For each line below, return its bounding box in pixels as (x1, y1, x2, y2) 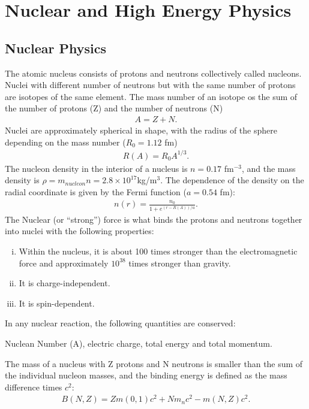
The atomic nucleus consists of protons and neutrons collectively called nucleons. (5, 66, 302, 79)
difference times (5, 380, 62, 393)
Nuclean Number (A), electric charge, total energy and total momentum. (5, 337, 272, 349)
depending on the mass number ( (5, 135, 126, 148)
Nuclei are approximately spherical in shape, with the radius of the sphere (5, 123, 277, 136)
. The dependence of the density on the (160, 174, 304, 186)
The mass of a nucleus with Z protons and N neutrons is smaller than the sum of (5, 357, 303, 369)
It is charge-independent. (19, 277, 110, 289)
